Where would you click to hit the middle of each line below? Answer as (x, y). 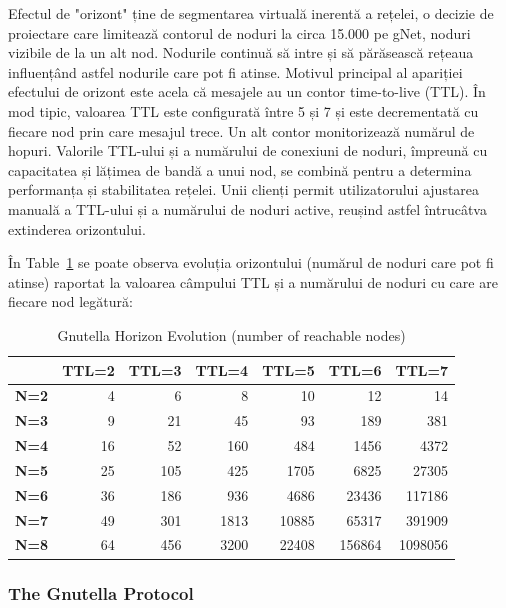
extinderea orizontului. (77, 228)
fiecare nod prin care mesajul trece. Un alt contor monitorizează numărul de (241, 130)
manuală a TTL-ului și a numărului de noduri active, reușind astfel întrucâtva (247, 208)
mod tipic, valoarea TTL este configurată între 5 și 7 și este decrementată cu (243, 110)
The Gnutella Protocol (101, 593)
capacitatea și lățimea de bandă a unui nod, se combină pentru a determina (240, 169)
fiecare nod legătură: (70, 301)
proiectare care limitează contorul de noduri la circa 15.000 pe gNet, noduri (239, 32)
